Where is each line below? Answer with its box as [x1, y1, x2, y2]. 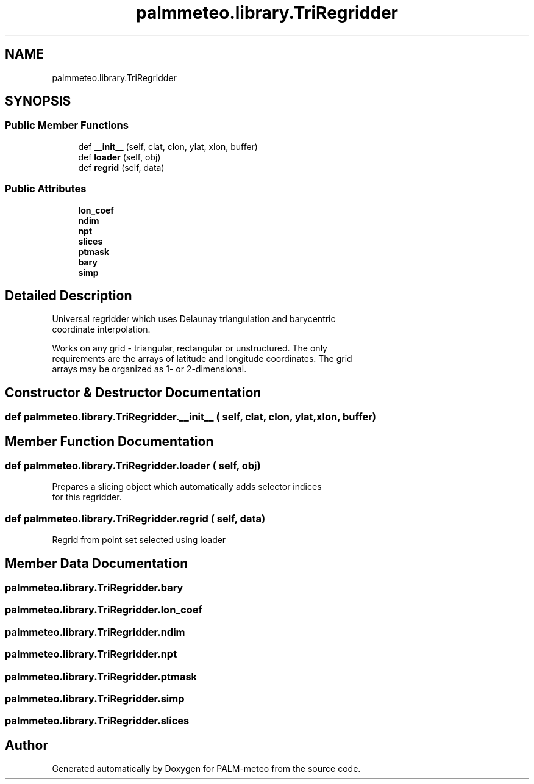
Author [5, 737, 48, 753]
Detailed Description [5, 287, 132, 303]
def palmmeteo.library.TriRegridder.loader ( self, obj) [5, 459, 261, 472]
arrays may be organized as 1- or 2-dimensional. [52, 364, 247, 375]
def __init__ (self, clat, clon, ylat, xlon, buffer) [78, 141, 258, 152]
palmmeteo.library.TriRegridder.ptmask [5, 670, 198, 683]
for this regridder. [52, 492, 122, 503]
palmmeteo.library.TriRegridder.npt [5, 648, 177, 661]
